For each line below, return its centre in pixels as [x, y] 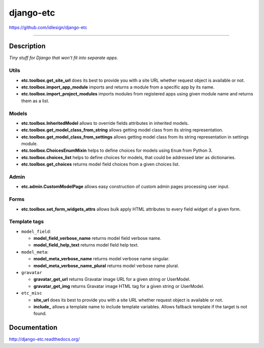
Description [27, 46]
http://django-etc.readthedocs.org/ [44, 339]
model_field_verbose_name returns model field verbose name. [97, 238]
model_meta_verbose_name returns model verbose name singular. [101, 259]
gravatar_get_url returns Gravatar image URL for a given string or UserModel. [112, 279]
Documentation [33, 328]
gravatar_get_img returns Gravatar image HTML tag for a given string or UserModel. [119, 286]
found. [40, 314]
